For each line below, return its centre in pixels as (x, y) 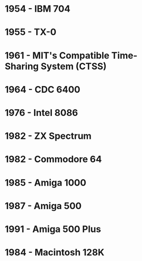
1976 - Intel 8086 (41, 113)
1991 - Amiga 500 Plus (53, 229)
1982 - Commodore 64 (53, 159)
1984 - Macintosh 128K (55, 253)
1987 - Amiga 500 (43, 206)
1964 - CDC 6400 (42, 89)
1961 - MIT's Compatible (57, 55)
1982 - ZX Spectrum (48, 136)
